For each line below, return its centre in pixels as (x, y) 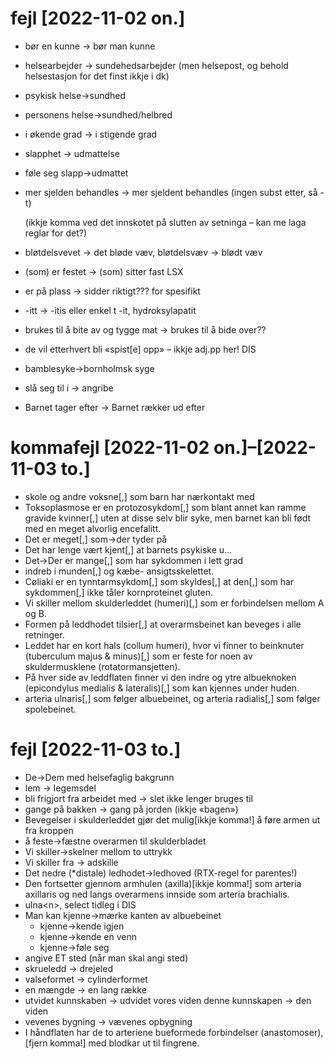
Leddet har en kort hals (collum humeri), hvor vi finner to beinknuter (164, 645)
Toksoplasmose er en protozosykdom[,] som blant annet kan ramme (165, 507)
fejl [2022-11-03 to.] (96, 749)
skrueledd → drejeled (68, 968)
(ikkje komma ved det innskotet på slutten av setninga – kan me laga (165, 222)
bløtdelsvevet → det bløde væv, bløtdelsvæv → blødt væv (143, 252)
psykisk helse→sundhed (75, 95)
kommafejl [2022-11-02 (110, 448)
